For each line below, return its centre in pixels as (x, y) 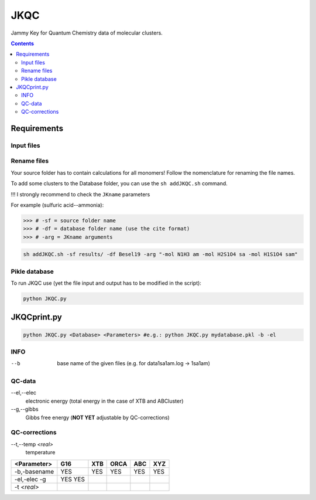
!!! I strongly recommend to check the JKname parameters (80, 194)
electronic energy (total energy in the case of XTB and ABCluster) (104, 401)
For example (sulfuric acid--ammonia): (57, 205)
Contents (23, 43)
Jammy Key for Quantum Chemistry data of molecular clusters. (87, 33)
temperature (40, 453)
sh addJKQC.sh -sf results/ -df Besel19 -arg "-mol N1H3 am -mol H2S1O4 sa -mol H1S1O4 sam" (160, 254)
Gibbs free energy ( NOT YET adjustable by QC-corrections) (97, 417)
